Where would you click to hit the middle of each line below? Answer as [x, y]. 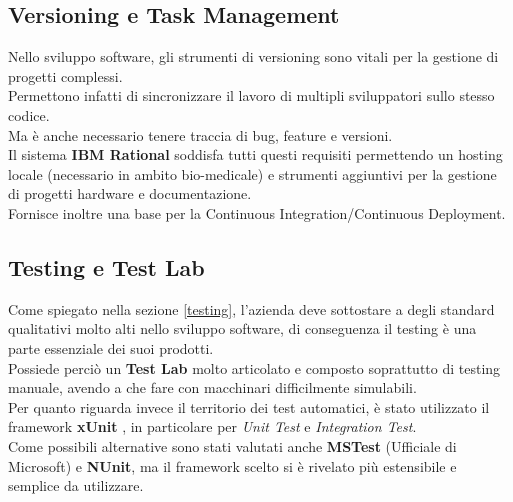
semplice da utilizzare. [76, 485]
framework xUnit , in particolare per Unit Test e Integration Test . [212, 426]
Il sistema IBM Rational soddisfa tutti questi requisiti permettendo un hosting [255, 154]
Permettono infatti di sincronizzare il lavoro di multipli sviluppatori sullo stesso [251, 95]
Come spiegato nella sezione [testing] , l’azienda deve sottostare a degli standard [251, 308]
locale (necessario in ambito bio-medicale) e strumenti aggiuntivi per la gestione [252, 173]
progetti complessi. [65, 75]
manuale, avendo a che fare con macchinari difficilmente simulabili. [212, 387]
